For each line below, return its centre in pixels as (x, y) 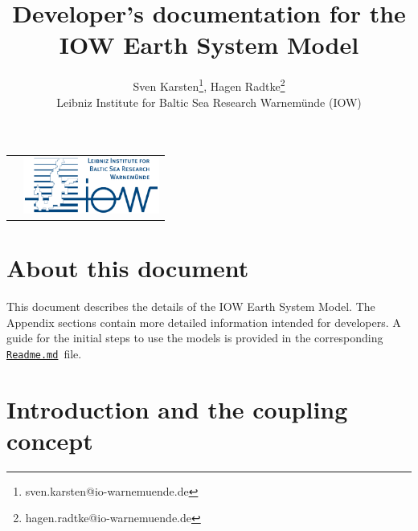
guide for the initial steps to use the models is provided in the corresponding (195, 338)
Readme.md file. (44, 353)
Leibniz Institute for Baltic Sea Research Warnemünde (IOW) (209, 102)
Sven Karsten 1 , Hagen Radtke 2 (209, 85)
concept (50, 440)
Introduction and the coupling (177, 408)
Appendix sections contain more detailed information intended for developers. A (204, 322)
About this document (128, 268)
